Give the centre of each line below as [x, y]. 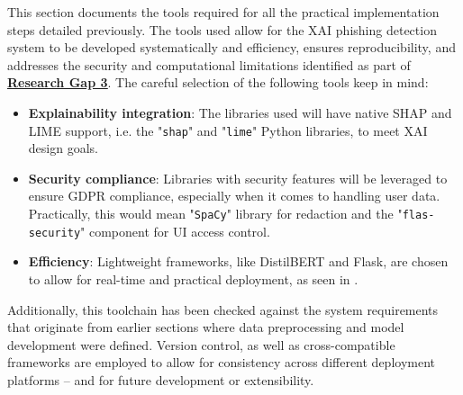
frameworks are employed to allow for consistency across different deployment [222, 362]
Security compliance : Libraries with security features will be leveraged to [238, 178]
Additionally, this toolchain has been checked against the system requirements [223, 309]
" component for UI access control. [175, 231]
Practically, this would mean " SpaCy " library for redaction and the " [215, 213]
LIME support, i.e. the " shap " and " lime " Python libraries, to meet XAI [228, 130]
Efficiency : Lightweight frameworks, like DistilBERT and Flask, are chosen [238, 261]
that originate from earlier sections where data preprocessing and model [206, 327]
